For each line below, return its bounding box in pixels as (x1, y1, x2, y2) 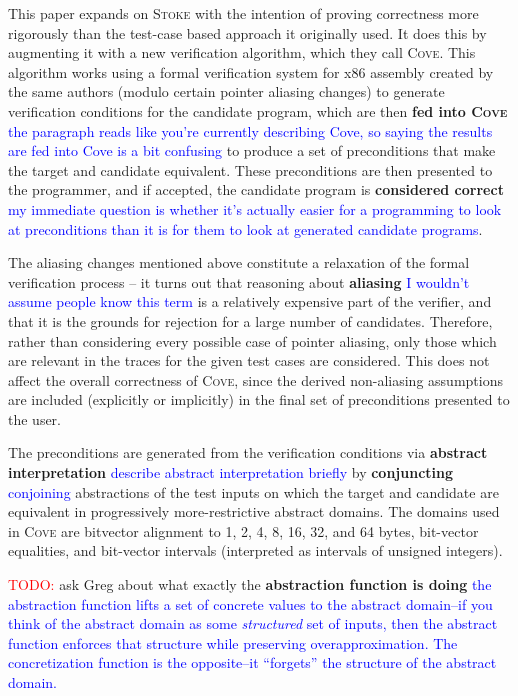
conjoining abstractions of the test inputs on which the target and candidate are (8, 481, 499, 502)
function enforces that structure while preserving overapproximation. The (8, 632, 458, 653)
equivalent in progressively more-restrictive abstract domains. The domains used (8, 501, 500, 522)
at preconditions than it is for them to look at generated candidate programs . (8, 218, 483, 239)
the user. (8, 408, 62, 429)
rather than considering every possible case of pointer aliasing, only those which (8, 330, 497, 351)
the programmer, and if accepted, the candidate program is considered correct (8, 179, 504, 200)
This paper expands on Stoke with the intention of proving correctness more (8, 3, 479, 23)
